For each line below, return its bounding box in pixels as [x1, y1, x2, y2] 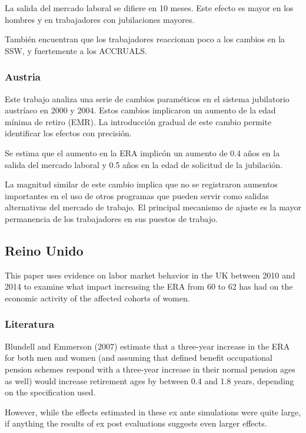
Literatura [5, 317, 55, 331]
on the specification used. [5, 386, 96, 398]
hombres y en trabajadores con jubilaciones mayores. [5, 13, 195, 25]
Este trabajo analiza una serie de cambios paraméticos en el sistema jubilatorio [5, 92, 290, 105]
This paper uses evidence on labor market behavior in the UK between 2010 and [5, 268, 295, 281]
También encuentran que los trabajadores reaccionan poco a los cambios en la [5, 33, 285, 45]
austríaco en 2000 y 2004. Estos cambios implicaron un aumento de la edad [5, 104, 276, 116]
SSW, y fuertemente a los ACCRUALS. [5, 44, 147, 56]
